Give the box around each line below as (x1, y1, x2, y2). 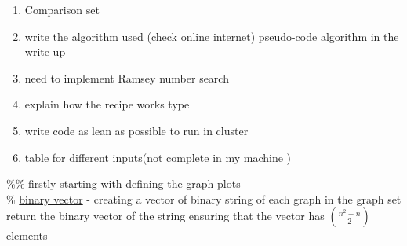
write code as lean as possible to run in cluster (24, 122, 249, 138)
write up (24, 43, 66, 60)
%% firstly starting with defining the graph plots (6, 175, 241, 192)
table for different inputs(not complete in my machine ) (24, 149, 292, 165)
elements (6, 227, 48, 244)
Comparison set (24, 2, 100, 17)
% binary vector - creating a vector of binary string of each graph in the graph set (6, 190, 402, 207)
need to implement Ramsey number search (24, 69, 229, 86)
